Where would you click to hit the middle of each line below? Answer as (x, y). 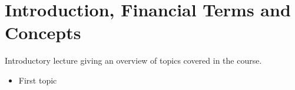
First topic (38, 80)
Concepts (43, 32)
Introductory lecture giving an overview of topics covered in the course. (133, 60)
